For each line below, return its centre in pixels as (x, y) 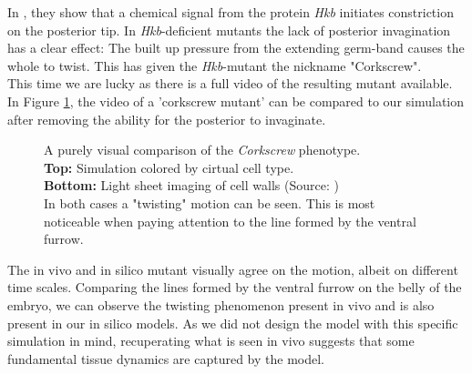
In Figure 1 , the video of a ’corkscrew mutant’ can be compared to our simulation (236, 101)
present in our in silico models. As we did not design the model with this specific (233, 323)
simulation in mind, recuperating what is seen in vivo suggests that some (211, 341)
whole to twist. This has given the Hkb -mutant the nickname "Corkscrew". (215, 65)
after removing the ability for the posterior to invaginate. (167, 119)
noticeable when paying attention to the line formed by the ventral (230, 221)
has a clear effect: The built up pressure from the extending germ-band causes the (236, 48)
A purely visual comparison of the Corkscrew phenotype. (202, 150)
